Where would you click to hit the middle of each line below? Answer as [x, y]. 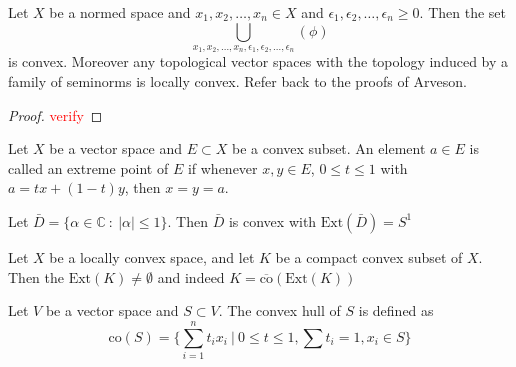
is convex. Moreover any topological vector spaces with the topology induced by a [258, 61]
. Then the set [462, 12]
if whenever [222, 167]
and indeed [191, 276]
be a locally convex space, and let [152, 256]
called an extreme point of [88, 167]
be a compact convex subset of [369, 256]
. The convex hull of [279, 310]
